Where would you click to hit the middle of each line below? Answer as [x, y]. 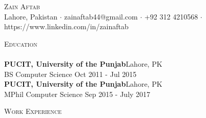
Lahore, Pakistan [31, 16]
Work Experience [33, 111]
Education [21, 43]
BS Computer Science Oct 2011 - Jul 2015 [70, 74]
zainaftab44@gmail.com [101, 16]
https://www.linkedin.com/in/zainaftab [66, 26]
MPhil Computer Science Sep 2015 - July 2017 [77, 94]
